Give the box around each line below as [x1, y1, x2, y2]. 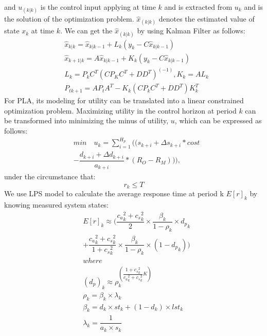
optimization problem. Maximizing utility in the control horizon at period [4, 105, 237, 116]
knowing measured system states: [4, 199, 109, 210]
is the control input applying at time [40, 2, 156, 12]
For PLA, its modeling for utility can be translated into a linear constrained [4, 95, 244, 106]
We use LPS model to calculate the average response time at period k [4, 188, 224, 199]
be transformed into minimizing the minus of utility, [4, 115, 169, 126]
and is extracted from [164, 2, 233, 12]
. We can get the [60, 25, 113, 36]
